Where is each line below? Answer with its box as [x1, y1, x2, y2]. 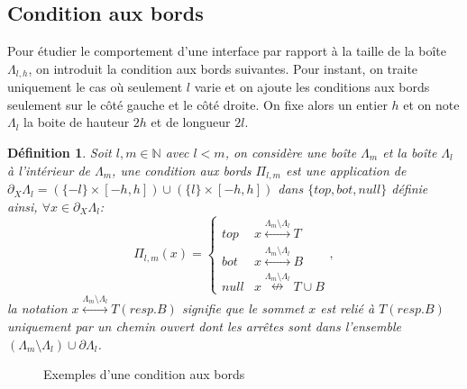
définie [391, 179, 428, 198]
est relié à [320, 299, 375, 318]
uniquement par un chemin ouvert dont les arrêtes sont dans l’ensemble [7, 317, 401, 336]
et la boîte [382, 143, 437, 162]
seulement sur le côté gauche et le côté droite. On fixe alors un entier [7, 95, 388, 113]
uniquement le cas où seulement [7, 77, 183, 96]
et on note [403, 95, 460, 113]
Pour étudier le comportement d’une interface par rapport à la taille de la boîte [7, 41, 446, 60]
